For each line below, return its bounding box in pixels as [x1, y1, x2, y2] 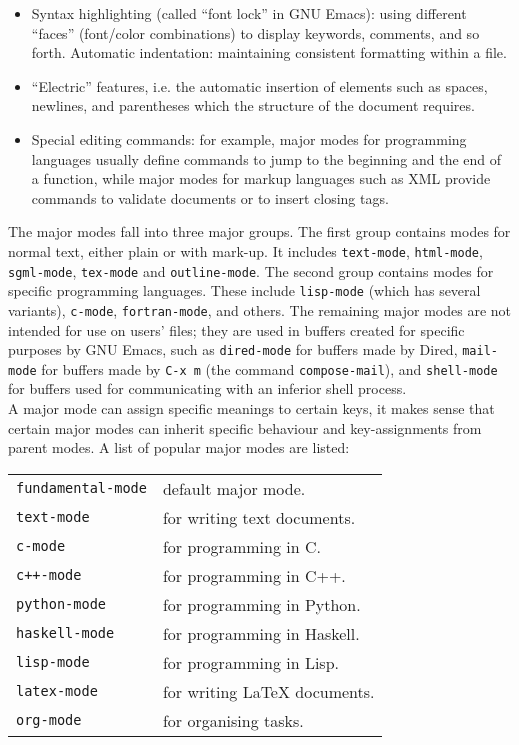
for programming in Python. [162, 592, 361, 616]
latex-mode [16, 683, 98, 700]
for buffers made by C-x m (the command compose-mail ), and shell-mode [41, 358, 498, 379]
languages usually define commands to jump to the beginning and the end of [31, 148, 502, 169]
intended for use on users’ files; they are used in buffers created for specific [8, 319, 465, 340]
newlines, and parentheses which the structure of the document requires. [31, 95, 475, 116]
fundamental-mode [16, 480, 147, 497]
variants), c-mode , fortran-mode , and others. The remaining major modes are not [8, 299, 512, 320]
